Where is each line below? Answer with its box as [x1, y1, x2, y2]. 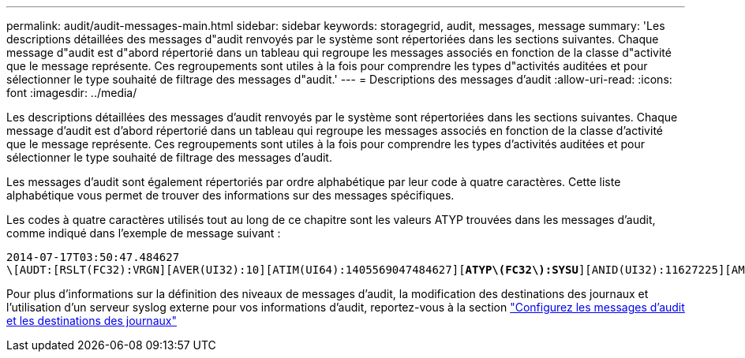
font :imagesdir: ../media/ [6, 86, 137, 99]
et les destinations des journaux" [6, 314, 177, 327]
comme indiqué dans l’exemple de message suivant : [6, 226, 281, 240]
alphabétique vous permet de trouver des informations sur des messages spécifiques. [6, 188, 455, 202]
